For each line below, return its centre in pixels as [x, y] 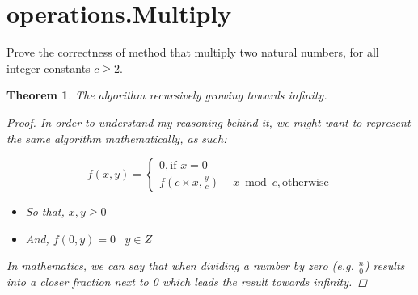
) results [384, 265]
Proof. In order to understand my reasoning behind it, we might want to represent [209, 122]
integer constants [49, 67]
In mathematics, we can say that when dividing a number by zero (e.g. [180, 265]
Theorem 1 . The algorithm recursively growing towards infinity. [167, 95]
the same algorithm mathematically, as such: [117, 138]
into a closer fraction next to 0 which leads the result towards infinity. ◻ [187, 282]
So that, [45, 211]
